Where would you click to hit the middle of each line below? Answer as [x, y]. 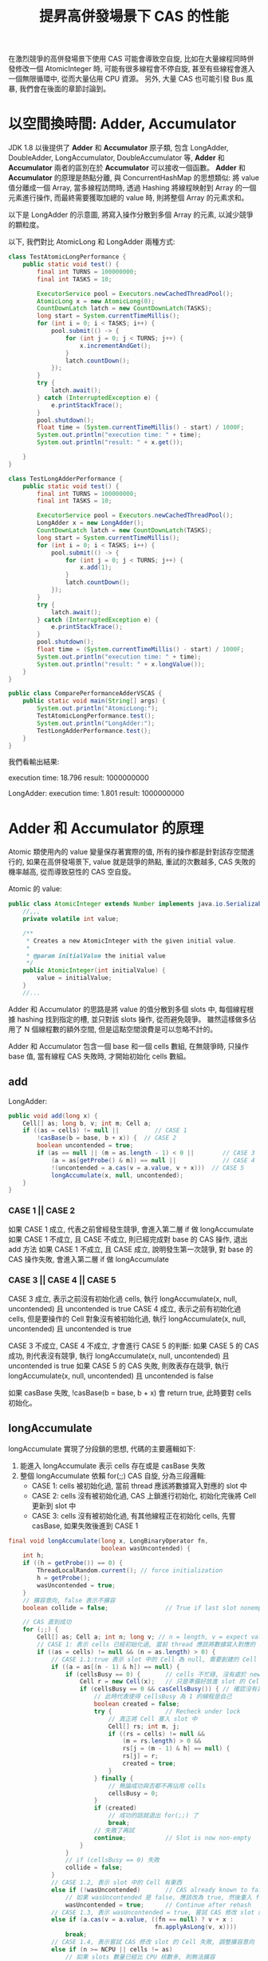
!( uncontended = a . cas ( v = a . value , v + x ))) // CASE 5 [148, 1168]
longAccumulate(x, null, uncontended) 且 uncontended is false [111, 1375]
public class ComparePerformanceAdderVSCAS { [85, 694]
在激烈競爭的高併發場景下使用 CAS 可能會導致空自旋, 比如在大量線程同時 [128, 59]
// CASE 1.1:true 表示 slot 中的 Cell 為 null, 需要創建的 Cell [154, 1659]
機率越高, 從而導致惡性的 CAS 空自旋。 [72, 872]
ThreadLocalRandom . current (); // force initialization [130, 1571]
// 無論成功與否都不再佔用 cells [157, 1786]
